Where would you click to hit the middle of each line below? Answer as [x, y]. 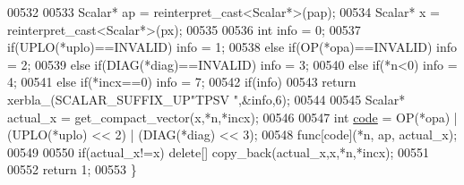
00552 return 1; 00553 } [72, 169]
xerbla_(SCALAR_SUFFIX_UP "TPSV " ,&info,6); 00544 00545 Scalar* [206, 99]
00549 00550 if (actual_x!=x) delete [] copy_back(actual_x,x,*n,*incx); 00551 [219, 151]
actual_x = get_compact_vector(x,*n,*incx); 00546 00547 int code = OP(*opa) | [232, 117]
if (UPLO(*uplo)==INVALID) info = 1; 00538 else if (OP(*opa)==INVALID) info [232, 47]
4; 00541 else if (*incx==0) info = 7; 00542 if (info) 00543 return [182, 82]
